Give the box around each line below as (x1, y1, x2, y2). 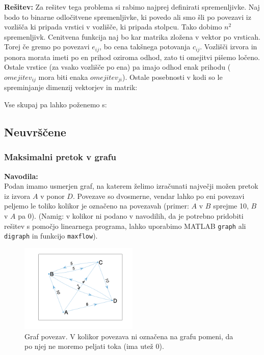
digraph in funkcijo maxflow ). (4, 230, 98, 241)
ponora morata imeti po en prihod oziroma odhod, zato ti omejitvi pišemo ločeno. (4, 51, 260, 62)
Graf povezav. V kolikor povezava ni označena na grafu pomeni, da (24, 331, 233, 341)
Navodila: (4, 170, 38, 181)
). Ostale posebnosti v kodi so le (122, 72, 223, 82)
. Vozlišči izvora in (200, 41, 257, 52)
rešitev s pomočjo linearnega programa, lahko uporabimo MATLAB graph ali (4, 220, 246, 231)
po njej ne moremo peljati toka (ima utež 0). (24, 341, 164, 351)
